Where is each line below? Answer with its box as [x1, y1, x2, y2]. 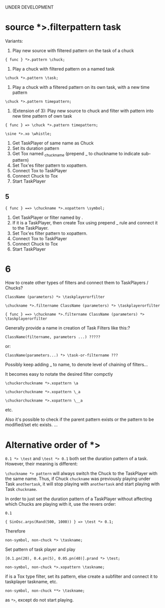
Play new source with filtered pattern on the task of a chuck [12, 47, 134, 54]
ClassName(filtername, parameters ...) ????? [5, 335, 100, 339]
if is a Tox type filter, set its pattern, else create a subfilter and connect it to [5, 573, 158, 580]
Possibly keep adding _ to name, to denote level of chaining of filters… [5, 362, 148, 368]
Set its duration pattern [12, 145, 59, 151]
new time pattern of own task [12, 113, 73, 119]
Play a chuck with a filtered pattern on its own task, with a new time [12, 84, 150, 90]
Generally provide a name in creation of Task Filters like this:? [5, 325, 130, 331]
